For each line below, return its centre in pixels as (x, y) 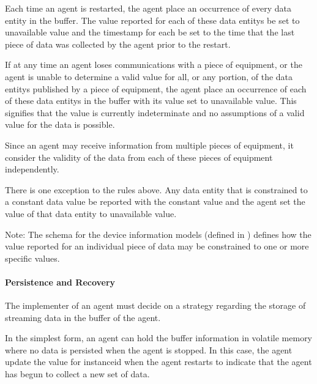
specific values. (32, 258)
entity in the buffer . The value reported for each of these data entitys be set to (152, 20)
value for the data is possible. (60, 124)
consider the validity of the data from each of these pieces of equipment (139, 157)
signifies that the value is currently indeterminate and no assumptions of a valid (155, 112)
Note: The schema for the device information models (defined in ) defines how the (158, 234)
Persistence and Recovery (60, 282)
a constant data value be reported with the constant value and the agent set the (155, 201)
